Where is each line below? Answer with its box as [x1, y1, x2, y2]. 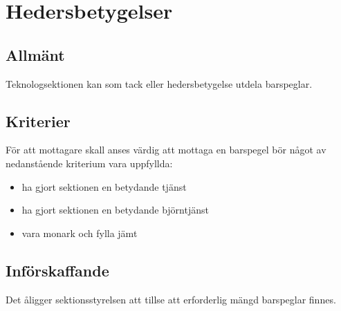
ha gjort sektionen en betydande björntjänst [21, 202, 209, 217]
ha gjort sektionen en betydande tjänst [21, 179, 187, 194]
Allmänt [6, 44, 65, 65]
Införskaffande [6, 259, 109, 281]
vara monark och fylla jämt [21, 225, 138, 240]
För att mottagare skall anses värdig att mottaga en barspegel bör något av [6, 142, 326, 157]
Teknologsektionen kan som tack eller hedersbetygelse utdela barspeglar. [6, 76, 313, 91]
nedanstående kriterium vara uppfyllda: [6, 155, 173, 170]
